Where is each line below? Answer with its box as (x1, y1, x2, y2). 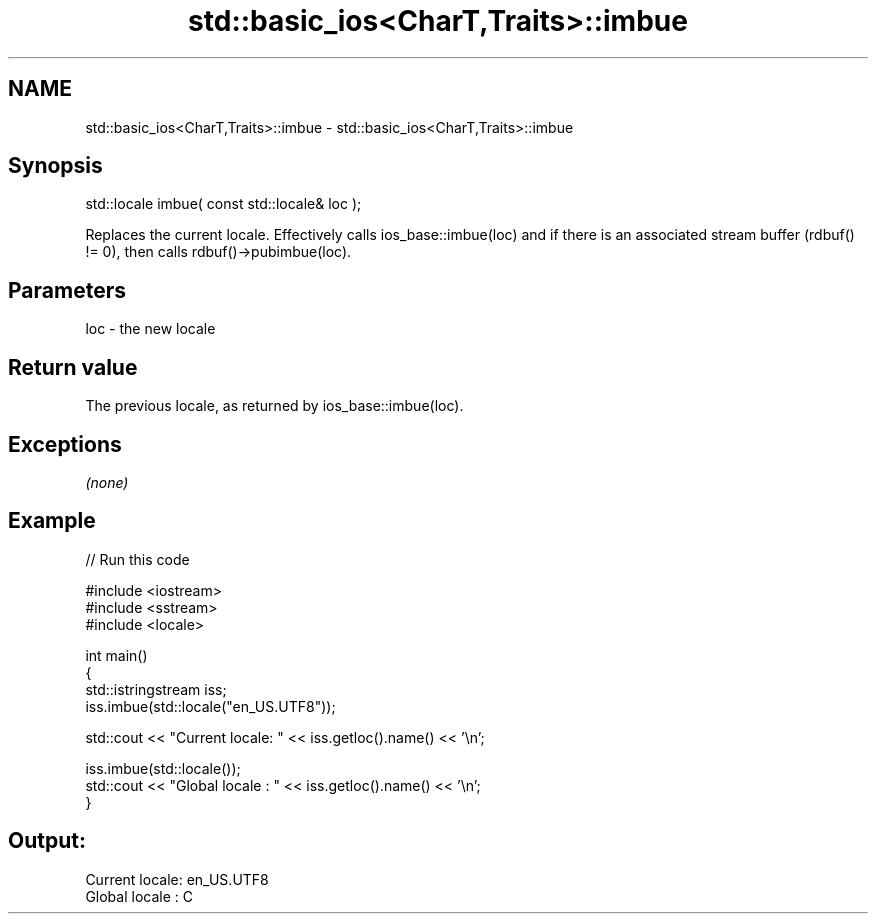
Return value (8, 354, 138, 380)
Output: (8, 828, 86, 854)
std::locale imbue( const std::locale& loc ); (85, 195, 362, 213)
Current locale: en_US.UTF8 (85, 870, 269, 888)
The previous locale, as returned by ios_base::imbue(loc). (85, 397, 464, 415)
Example (8, 508, 96, 534)
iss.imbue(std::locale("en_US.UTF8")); (85, 697, 336, 715)
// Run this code (85, 550, 190, 568)
